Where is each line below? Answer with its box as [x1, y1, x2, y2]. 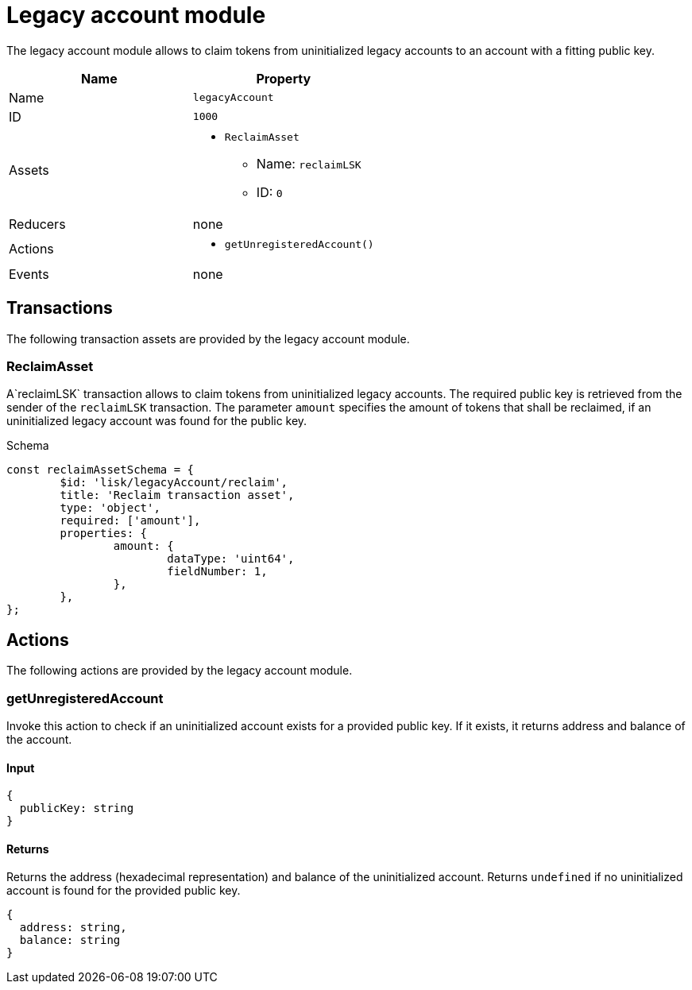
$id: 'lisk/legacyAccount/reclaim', [60, 476, 288, 489]
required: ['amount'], [60, 514, 201, 528]
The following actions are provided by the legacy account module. [6, 663, 353, 678]
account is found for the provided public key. [6, 884, 241, 898]
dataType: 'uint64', [167, 552, 295, 566]
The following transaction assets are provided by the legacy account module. [6, 331, 410, 346]
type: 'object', [60, 501, 160, 515]
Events [9, 265, 49, 282]
